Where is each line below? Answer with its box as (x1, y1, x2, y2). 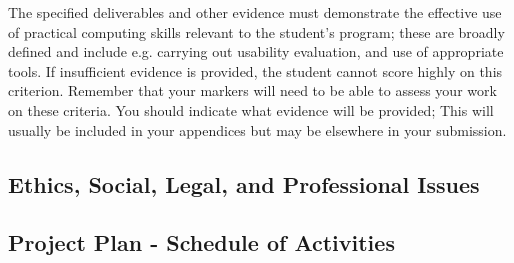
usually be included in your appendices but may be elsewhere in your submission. (8, 119, 507, 140)
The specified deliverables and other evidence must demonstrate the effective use (8, 2, 502, 22)
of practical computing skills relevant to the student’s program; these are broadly (8, 21, 505, 42)
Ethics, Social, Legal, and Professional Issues (8, 168, 480, 199)
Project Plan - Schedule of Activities (8, 227, 395, 258)
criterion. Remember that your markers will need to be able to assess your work (8, 80, 497, 101)
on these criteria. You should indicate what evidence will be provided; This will (8, 99, 494, 120)
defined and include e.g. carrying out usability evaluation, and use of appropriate (8, 41, 504, 62)
